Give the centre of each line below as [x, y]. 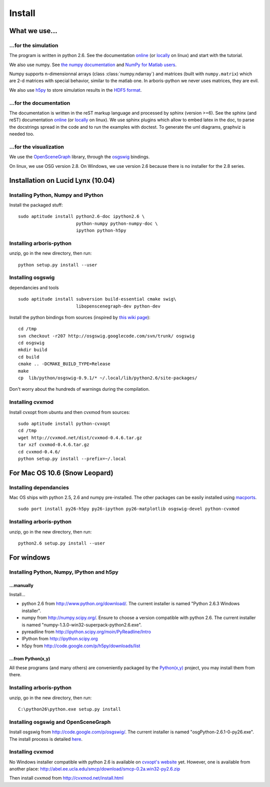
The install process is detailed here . [46, 739]
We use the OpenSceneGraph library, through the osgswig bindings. [79, 157]
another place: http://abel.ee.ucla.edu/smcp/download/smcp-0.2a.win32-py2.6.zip [95, 769]
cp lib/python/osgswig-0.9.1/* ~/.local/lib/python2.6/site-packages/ [108, 378]
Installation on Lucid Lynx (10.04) [62, 180]
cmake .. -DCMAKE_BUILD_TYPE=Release [64, 364]
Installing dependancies [39, 487]
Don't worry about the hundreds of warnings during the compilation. [79, 389]
